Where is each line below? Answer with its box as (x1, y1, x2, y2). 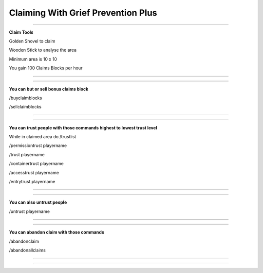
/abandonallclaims (9, 247, 46, 253)
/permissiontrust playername (9, 143, 67, 148)
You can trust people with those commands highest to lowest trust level (9, 125, 157, 130)
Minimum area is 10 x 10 (9, 56, 57, 62)
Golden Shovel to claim (9, 38, 56, 44)
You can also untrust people (9, 199, 67, 205)
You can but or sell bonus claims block (9, 86, 89, 92)
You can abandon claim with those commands (9, 230, 105, 235)
